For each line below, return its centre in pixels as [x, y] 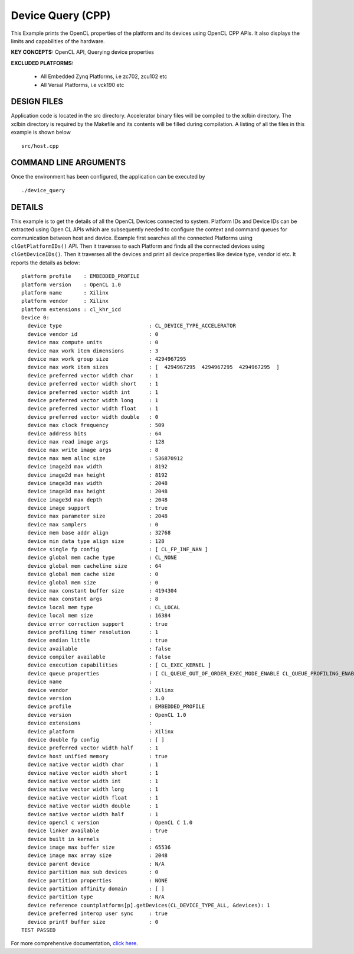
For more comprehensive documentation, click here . [74, 943]
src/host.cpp [40, 146]
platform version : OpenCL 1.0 [71, 284]
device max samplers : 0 [93, 524]
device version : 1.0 [96, 698]
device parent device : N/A [96, 864]
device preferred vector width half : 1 [93, 748]
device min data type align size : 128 [96, 541]
